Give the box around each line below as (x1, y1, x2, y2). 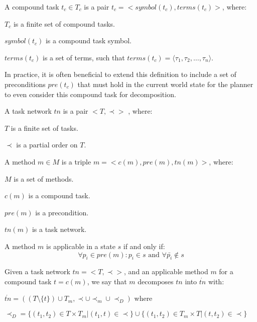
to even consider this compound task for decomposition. (5, 89, 176, 99)
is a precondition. (35, 207, 89, 217)
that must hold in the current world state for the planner (77, 78, 253, 89)
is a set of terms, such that (43, 52, 125, 62)
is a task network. (32, 224, 87, 234)
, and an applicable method (124, 266, 208, 277)
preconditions (5, 78, 46, 89)
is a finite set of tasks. (11, 122, 78, 133)
